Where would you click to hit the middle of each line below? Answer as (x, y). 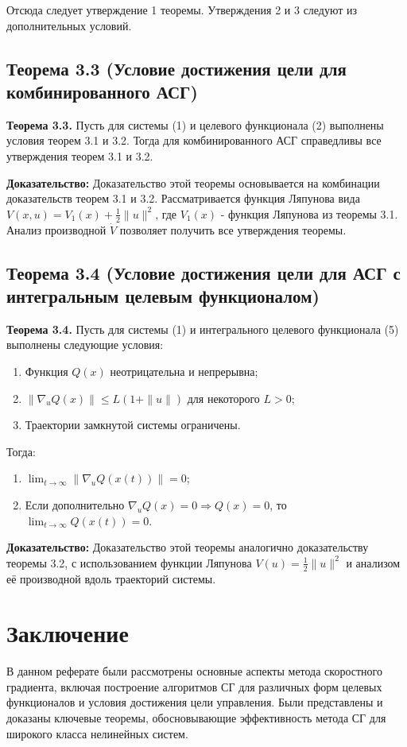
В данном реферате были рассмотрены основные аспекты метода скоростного (194, 671)
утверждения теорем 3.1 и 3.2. (80, 155)
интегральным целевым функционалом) (163, 295)
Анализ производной (56, 229)
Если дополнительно (75, 504)
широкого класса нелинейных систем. (97, 733)
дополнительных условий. (69, 25)
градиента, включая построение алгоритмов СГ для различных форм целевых (194, 686)
